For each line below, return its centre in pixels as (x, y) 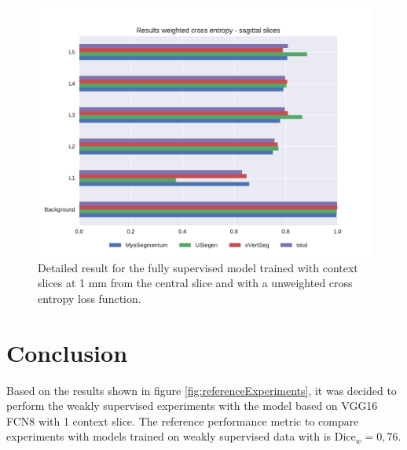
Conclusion (67, 352)
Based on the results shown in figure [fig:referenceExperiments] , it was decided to (202, 390)
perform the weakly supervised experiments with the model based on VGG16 (192, 406)
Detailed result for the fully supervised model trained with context (198, 267)
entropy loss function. (90, 298)
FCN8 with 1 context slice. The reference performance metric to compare (183, 420)
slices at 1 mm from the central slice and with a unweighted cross (195, 283)
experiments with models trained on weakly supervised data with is (169, 436)
